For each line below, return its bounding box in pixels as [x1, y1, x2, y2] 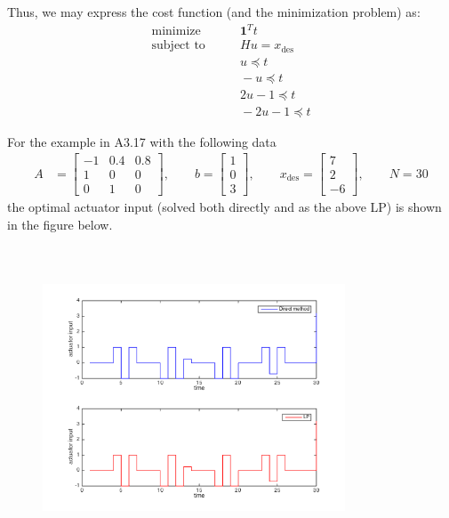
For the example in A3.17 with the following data [7, 132, 277, 150]
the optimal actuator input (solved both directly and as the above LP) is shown [7, 198, 442, 216]
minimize [151, 25, 201, 38]
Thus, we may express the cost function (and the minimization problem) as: [7, 3, 421, 20]
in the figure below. [7, 215, 113, 234]
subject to [151, 39, 205, 53]
